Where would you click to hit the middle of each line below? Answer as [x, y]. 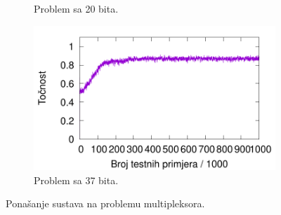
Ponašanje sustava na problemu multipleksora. [105, 203]
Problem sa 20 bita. [76, 8]
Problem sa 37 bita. [76, 180]
